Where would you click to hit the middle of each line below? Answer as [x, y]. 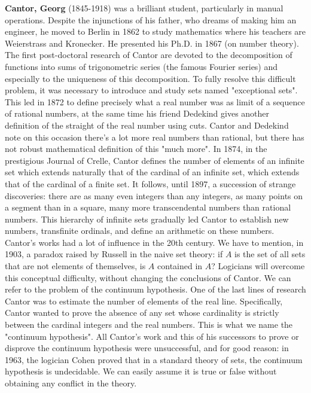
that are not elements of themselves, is [75, 266]
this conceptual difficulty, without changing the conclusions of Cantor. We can [148, 277]
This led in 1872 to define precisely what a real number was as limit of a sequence [155, 101]
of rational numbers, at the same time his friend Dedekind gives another [137, 113]
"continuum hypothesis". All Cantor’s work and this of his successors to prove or [152, 336]
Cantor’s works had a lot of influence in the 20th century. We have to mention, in [154, 242]
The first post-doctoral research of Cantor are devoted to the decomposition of [149, 55]
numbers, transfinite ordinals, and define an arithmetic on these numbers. [140, 231]
